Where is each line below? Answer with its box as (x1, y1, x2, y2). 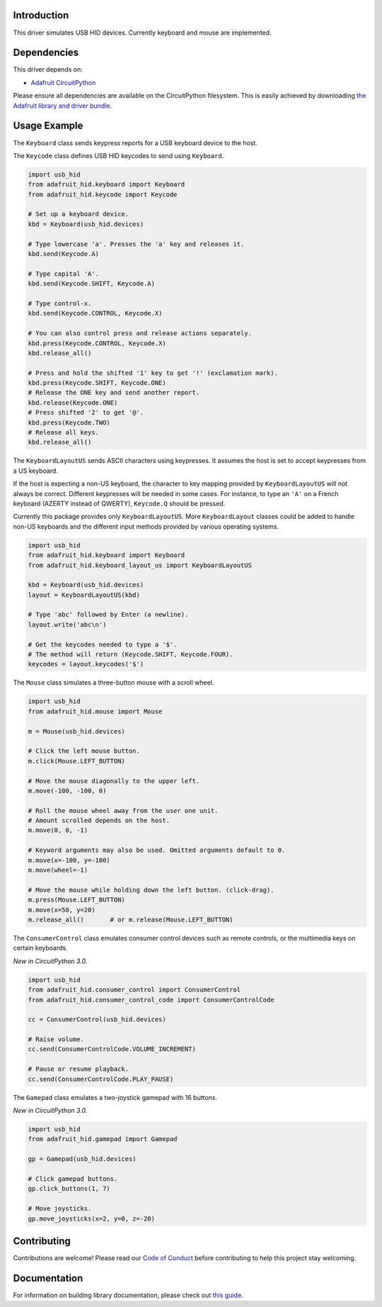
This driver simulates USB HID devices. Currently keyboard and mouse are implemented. (13, 28, 272, 37)
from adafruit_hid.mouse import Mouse (28, 707, 163, 715)
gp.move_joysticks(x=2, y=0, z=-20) (28, 1214, 156, 1223)
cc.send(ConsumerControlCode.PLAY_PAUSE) (28, 1075, 174, 1083)
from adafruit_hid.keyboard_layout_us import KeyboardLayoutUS (28, 561, 253, 569)
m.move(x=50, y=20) (28, 906, 95, 914)
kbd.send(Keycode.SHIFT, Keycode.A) (28, 280, 156, 288)
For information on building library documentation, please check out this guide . (13, 1291, 243, 1299)
